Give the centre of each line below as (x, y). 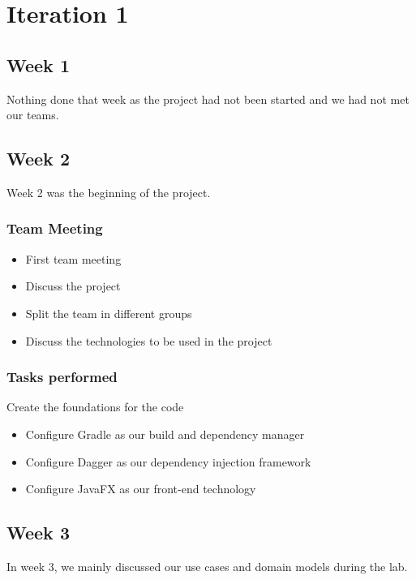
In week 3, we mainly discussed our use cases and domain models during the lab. (207, 566)
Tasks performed (62, 377)
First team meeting (73, 258)
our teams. (33, 115)
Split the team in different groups (109, 313)
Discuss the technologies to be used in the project (149, 340)
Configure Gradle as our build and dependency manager (165, 434)
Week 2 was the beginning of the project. (109, 192)
